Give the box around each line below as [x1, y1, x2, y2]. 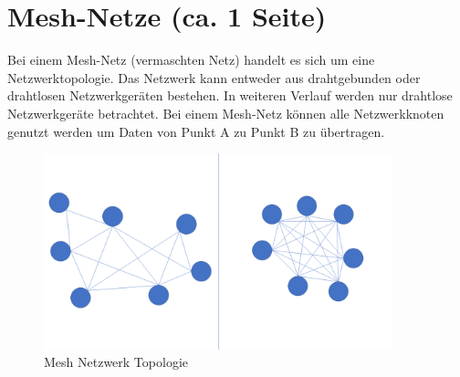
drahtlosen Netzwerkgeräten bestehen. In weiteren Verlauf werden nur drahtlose [7, 86, 453, 105]
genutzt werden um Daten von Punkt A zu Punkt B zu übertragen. [7, 121, 385, 141]
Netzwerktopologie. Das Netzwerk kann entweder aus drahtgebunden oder [7, 68, 421, 87]
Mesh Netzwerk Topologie [44, 352, 188, 372]
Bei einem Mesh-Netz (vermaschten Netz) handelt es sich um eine [7, 50, 375, 69]
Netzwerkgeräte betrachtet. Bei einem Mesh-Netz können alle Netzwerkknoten [7, 103, 444, 122]
